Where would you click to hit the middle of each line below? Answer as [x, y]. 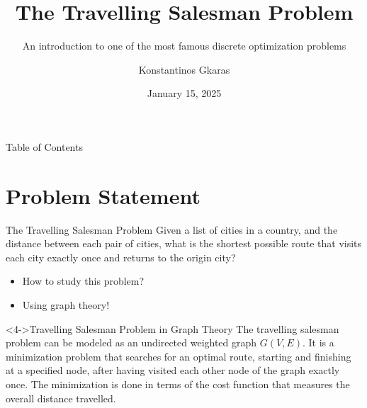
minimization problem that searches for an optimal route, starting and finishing [179, 356]
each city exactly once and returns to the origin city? [121, 257]
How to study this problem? [83, 281]
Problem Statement [103, 195]
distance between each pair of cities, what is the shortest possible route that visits [184, 243]
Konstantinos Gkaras [184, 69]
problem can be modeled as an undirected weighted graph [131, 342]
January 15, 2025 [184, 93]
